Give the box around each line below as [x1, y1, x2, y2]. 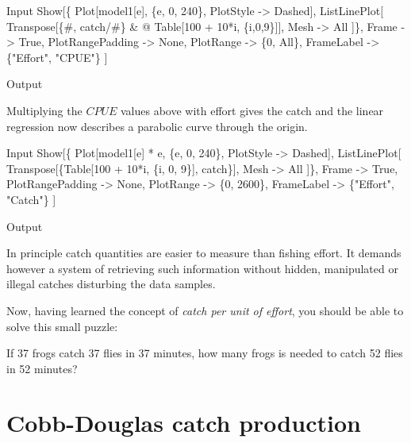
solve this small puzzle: [6, 318, 118, 334]
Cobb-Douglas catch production [6, 406, 361, 439]
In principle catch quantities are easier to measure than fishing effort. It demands [6, 245, 401, 261]
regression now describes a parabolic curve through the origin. [6, 117, 308, 134]
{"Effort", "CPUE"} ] [6, 48, 108, 65]
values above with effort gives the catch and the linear [120, 102, 384, 118]
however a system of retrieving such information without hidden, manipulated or [6, 260, 398, 276]
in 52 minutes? [6, 360, 78, 376]
